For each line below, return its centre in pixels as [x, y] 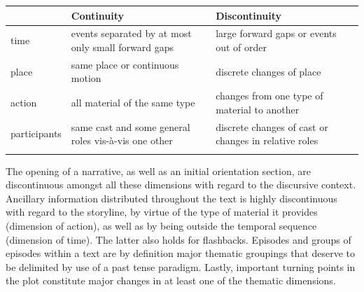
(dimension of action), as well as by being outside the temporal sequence [161, 225]
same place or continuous [125, 64]
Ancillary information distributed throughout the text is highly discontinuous [171, 198]
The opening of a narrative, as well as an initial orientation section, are [158, 171]
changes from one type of [269, 96]
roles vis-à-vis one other [122, 140]
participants [36, 133]
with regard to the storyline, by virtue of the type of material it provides [162, 212]
